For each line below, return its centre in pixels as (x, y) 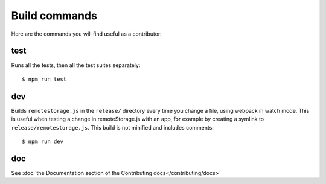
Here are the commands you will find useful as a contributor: (87, 34)
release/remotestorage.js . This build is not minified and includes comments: (113, 127)
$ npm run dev (43, 141)
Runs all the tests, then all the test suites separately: (76, 65)
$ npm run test (44, 79)
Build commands (54, 16)
